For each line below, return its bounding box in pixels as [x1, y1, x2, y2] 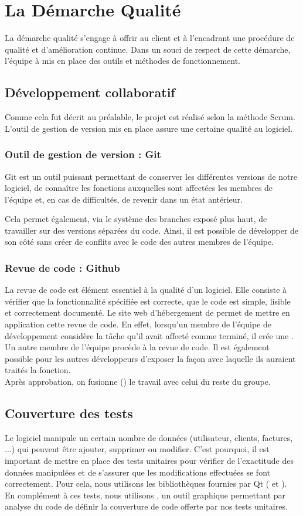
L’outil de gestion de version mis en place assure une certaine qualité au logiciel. [5, 122, 293, 134]
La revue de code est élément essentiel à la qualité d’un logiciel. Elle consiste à [5, 283, 287, 296]
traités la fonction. [5, 364, 71, 376]
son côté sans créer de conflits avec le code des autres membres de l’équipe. [5, 235, 274, 248]
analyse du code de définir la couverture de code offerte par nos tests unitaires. [5, 500, 288, 512]
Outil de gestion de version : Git [5, 147, 161, 162]
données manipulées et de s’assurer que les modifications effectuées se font [5, 466, 270, 478]
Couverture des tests [5, 404, 133, 422]
